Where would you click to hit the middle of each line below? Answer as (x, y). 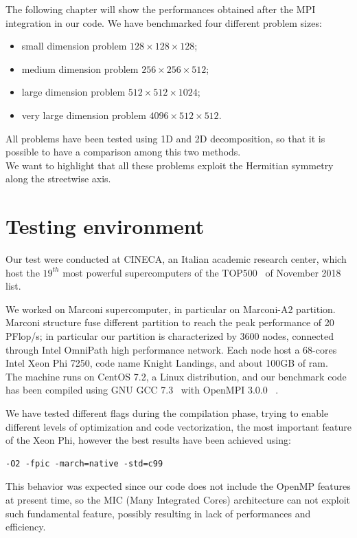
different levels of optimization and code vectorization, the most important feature (178, 426)
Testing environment (105, 226)
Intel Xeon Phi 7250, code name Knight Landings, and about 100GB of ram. (167, 363)
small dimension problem (74, 46)
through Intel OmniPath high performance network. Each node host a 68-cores (171, 349)
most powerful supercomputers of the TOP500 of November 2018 (202, 272)
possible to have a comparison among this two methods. (123, 152)
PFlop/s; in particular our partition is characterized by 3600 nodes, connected (170, 336)
